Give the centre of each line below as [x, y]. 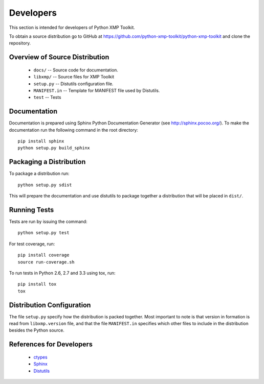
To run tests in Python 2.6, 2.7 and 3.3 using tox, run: [62, 273]
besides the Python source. [37, 330]
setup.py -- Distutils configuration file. [73, 84]
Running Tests [31, 210]
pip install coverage [44, 255]
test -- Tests [47, 97]
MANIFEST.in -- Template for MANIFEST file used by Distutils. [97, 90]
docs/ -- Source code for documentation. [76, 70]
